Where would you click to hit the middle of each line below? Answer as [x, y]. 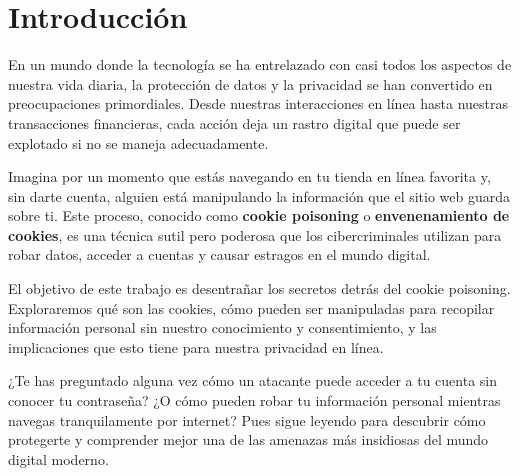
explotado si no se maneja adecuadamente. [138, 142]
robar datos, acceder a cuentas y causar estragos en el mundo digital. [219, 254]
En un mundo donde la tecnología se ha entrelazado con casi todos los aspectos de [260, 64]
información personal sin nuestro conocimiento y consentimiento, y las [222, 327]
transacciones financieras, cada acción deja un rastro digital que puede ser [234, 122]
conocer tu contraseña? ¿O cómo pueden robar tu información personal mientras [254, 400]
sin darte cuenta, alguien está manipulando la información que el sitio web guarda [259, 195]
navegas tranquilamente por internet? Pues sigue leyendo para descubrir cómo [247, 419]
